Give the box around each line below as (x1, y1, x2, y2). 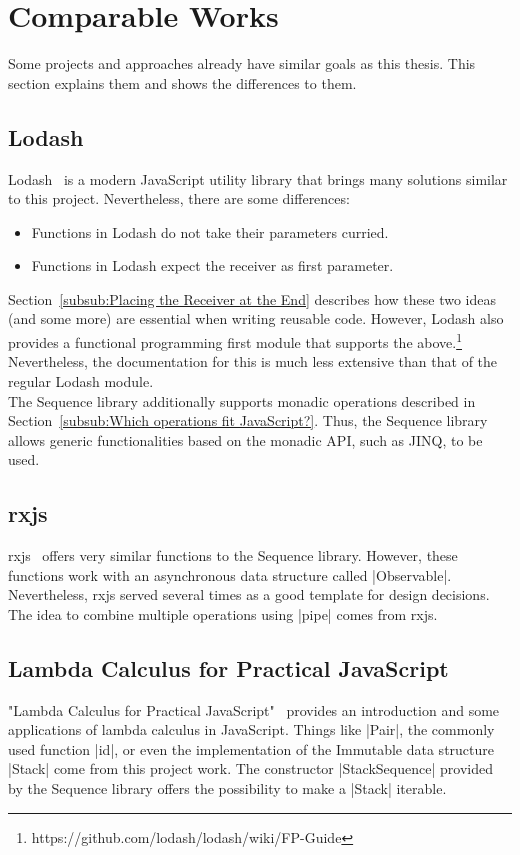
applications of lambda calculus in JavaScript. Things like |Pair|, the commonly (8, 719, 495, 740)
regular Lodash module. (8, 370, 154, 391)
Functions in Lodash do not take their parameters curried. (31, 221, 389, 242)
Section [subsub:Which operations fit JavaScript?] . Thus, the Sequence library (8, 410, 488, 431)
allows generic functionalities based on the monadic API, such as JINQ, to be (8, 429, 483, 450)
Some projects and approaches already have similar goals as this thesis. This (8, 53, 476, 74)
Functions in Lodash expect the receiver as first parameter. (31, 255, 394, 276)
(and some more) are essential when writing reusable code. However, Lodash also (8, 308, 504, 329)
